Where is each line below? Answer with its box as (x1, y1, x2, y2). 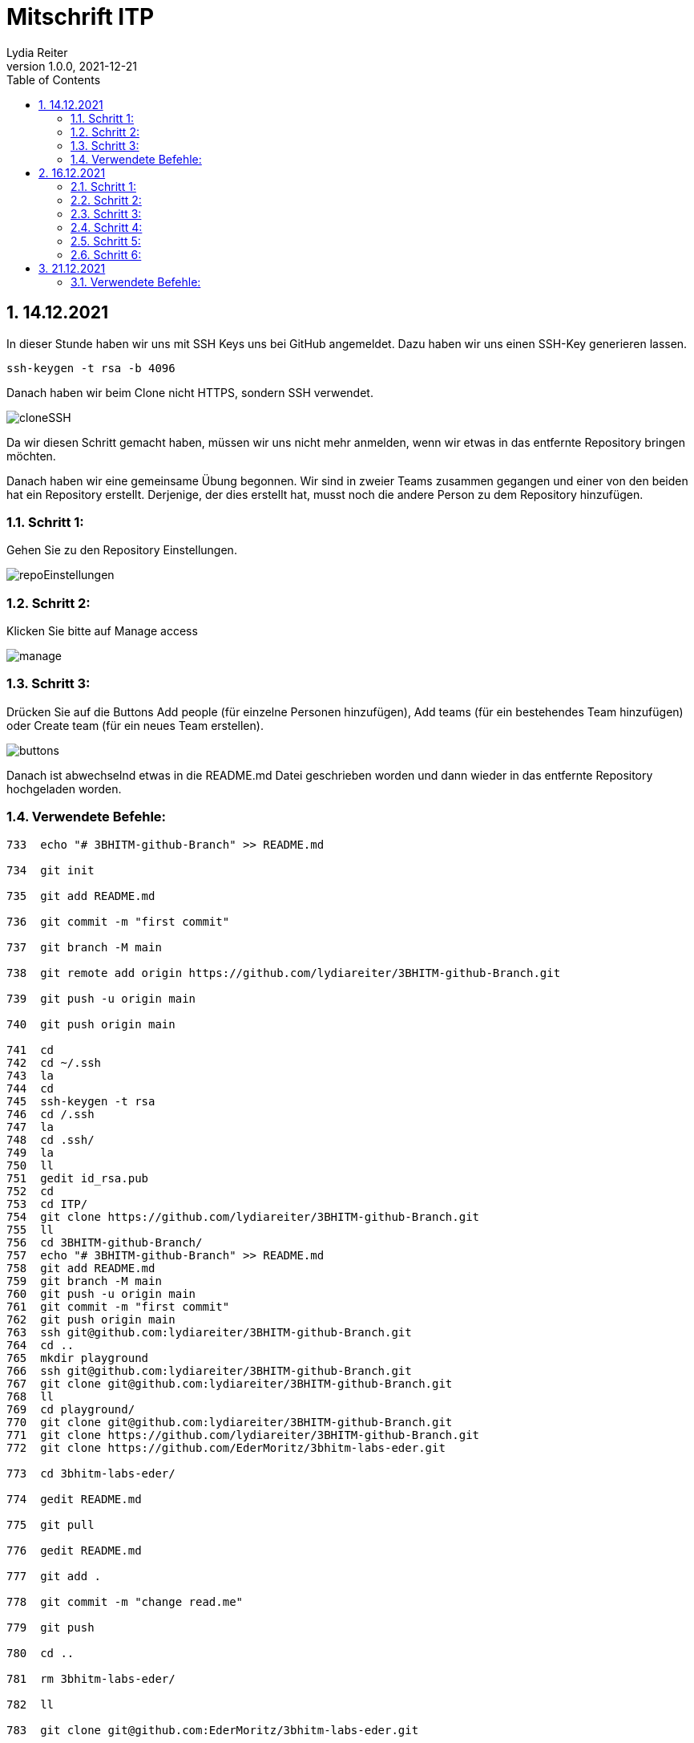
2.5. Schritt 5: (71, 233, 141, 248)
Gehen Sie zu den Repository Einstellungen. (6, 543, 237, 557)
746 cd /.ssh (6, 1107, 95, 1121)
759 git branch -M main (6, 1274, 162, 1287)
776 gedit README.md (6, 1543, 142, 1557)
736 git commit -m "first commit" (6, 914, 230, 928)
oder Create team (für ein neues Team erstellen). (6, 718, 264, 732)
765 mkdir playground (6, 1351, 149, 1364)
